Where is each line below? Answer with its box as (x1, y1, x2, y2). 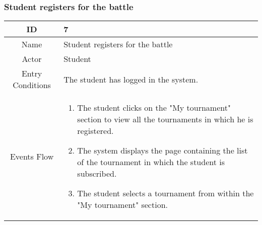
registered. (77, 125, 114, 137)
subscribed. (77, 168, 117, 180)
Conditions (13, 79, 51, 91)
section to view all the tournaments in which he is (77, 113, 253, 125)
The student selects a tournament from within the (77, 187, 254, 199)
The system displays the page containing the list (77, 144, 248, 157)
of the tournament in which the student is (77, 156, 225, 168)
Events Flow (10, 150, 54, 162)
